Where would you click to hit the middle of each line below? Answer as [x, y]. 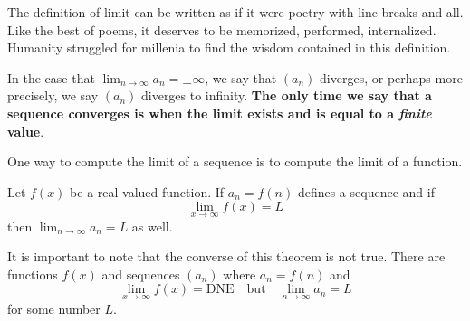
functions [33, 274]
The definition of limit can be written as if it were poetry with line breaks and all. [235, 12]
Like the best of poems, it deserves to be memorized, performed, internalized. [222, 29]
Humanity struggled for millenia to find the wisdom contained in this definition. [229, 47]
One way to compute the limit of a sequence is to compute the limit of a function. [235, 161]
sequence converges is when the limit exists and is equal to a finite [220, 113]
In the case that [51, 77]
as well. [152, 226]
